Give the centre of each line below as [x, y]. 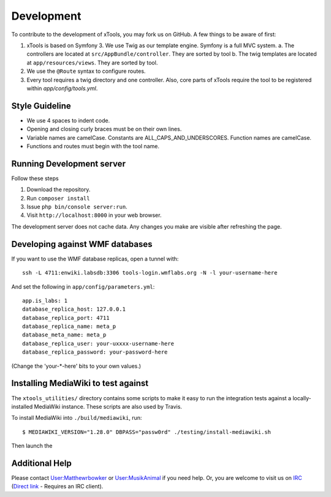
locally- [302, 398]
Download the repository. [59, 189]
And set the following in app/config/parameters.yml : [83, 286]
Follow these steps [35, 178]
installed [22, 406]
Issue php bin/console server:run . [77, 207]
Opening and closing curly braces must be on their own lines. [104, 129]
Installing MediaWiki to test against [80, 383]
